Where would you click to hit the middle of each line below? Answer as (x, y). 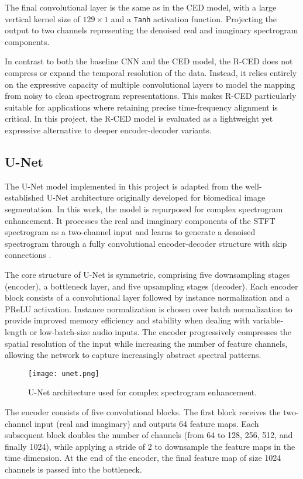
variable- (268, 320)
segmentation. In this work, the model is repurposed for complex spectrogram (144, 209)
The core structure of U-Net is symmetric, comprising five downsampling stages (147, 274)
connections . (28, 255)
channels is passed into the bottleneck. (73, 469)
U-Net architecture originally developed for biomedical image (156, 197)
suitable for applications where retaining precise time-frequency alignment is (141, 107)
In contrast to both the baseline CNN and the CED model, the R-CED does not (149, 61)
